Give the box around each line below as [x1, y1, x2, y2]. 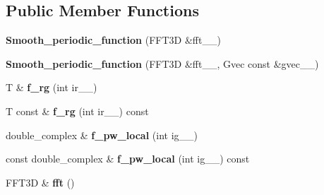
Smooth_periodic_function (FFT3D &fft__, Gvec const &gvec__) [6, 56, 319, 71]
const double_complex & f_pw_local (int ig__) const [6, 151, 250, 166]
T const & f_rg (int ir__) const [6, 103, 149, 118]
